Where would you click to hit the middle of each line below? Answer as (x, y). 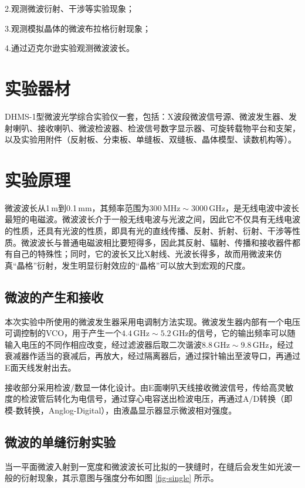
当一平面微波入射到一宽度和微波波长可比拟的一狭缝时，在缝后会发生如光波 (148, 466)
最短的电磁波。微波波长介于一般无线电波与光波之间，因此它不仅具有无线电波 (152, 219)
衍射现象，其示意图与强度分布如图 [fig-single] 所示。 (120, 478)
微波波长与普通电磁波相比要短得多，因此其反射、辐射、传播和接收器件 (156, 242)
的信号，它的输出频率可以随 (242, 333)
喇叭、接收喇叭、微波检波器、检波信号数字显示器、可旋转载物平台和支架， (156, 128)
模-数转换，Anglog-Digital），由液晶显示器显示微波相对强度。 (121, 410)
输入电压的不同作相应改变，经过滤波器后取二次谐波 (103, 344)
